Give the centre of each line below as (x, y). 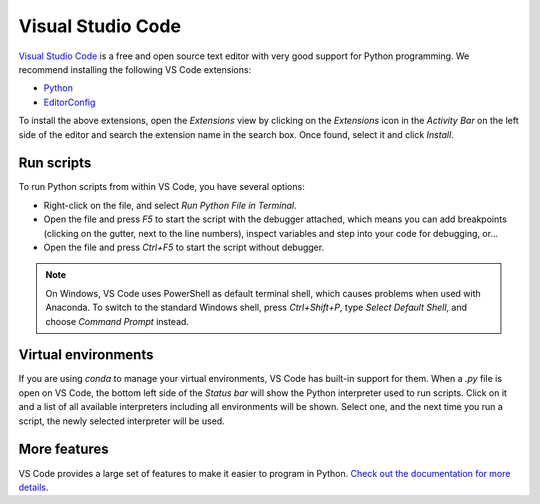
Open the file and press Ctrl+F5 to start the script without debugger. (184, 247)
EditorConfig (69, 102)
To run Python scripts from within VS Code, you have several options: (161, 187)
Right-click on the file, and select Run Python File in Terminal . (170, 205)
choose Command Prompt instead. (117, 321)
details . (33, 487)
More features (63, 449)
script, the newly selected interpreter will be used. (121, 421)
